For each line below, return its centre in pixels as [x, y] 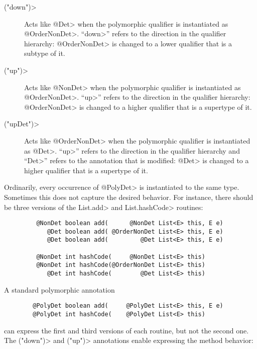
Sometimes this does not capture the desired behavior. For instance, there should [129, 197]
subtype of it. [45, 53]
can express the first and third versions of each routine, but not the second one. [126, 330]
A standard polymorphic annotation [59, 289]
